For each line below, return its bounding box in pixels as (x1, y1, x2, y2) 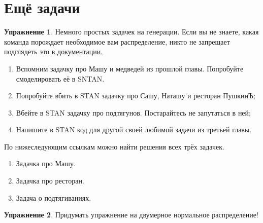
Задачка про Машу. (16, 158, 76, 169)
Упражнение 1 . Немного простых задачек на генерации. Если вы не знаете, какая (4, 26, 259, 37)
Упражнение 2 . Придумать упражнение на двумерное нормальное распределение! (4, 209, 258, 220)
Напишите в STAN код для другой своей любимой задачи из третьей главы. (16, 124, 252, 135)
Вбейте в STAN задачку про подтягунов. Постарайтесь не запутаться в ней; (16, 107, 251, 118)
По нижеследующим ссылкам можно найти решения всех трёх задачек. (4, 141, 224, 152)
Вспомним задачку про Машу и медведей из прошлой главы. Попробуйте (16, 63, 244, 73)
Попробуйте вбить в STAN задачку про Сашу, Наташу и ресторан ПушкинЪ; (16, 90, 255, 101)
